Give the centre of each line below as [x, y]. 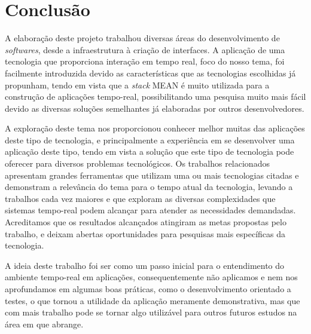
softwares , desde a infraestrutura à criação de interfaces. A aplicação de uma [145, 49]
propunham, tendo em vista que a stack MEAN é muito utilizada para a [137, 85]
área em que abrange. [44, 324]
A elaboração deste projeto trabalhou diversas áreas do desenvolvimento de [142, 38]
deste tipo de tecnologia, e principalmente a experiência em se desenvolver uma [150, 140]
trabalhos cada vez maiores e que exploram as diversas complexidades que [140, 198]
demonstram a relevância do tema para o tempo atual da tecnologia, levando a [149, 187]
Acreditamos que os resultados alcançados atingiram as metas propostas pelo [146, 222]
